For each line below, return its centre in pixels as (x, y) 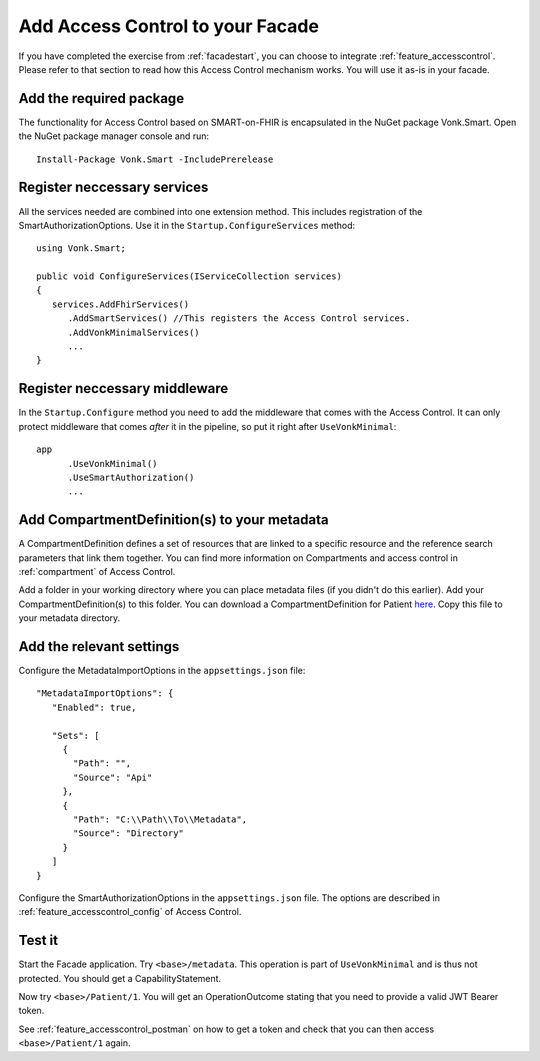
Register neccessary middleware (123, 388)
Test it (38, 940)
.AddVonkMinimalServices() (133, 332)
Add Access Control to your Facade (169, 26)
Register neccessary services (113, 187)
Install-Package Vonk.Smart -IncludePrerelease (155, 159)
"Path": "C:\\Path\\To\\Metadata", (160, 819)
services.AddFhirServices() (120, 304)
